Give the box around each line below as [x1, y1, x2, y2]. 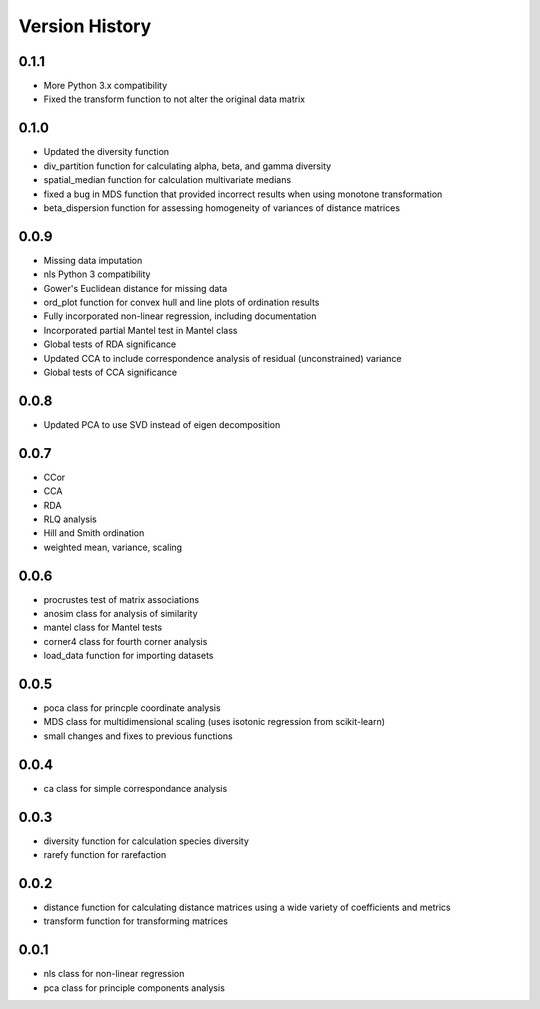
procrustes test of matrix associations [43, 593, 200, 605]
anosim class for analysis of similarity [43, 608, 198, 620]
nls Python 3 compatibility [43, 268, 151, 280]
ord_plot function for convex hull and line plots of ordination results [43, 296, 320, 308]
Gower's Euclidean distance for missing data [43, 282, 228, 294]
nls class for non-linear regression [43, 968, 185, 980]
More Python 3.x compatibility [43, 80, 168, 92]
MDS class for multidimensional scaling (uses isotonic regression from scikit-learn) [43, 716, 385, 728]
